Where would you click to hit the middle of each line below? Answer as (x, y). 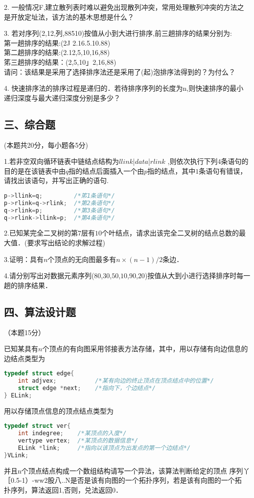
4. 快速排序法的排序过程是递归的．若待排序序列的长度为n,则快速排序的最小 (124, 88)
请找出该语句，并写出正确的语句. (56, 180)
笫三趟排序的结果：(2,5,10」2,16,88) (60, 62)
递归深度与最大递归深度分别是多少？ (62, 97)
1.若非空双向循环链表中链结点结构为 (61, 161)
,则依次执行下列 (193, 161)
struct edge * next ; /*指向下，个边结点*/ (87, 388)
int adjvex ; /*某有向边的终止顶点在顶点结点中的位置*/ (116, 381)
